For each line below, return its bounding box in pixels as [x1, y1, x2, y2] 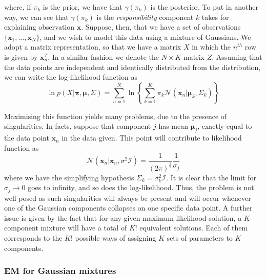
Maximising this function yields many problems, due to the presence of [4, 110, 227, 121]
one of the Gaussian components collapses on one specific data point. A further [4, 202, 253, 213]
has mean [158, 121, 189, 131]
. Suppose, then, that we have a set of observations [81, 21, 241, 32]
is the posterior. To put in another [150, 2, 258, 12]
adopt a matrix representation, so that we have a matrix [4, 41, 181, 52]
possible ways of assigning [75, 233, 156, 243]
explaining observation [4, 21, 75, 32]
